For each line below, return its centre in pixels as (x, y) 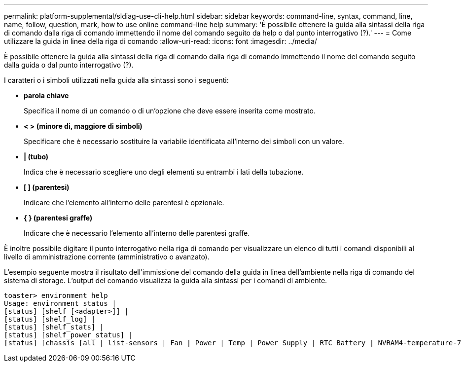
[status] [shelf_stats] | (54, 327)
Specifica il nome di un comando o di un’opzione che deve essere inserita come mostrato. (170, 111)
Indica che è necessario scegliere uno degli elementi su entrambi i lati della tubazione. (164, 172)
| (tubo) (36, 157)
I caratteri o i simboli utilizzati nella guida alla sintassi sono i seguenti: (116, 80)
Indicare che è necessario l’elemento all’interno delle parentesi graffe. (137, 233)
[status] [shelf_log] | (50, 319)
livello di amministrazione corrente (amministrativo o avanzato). (107, 257)
